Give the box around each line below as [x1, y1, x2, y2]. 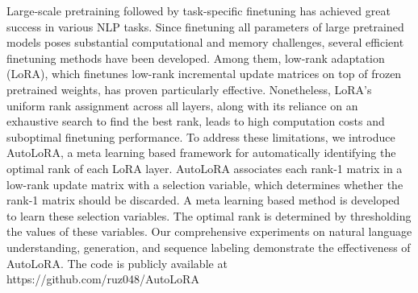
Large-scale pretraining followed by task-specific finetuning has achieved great [6, 2, 391, 19]
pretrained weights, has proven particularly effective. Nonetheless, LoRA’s [6, 80, 372, 97]
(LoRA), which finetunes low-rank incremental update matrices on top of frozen [6, 65, 402, 82]
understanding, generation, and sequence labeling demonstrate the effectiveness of [6, 238, 411, 255]
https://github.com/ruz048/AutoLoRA [6, 270, 199, 287]
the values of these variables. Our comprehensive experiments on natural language [6, 223, 412, 240]
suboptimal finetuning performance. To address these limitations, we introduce [6, 128, 395, 145]
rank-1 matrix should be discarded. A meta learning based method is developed [6, 192, 400, 208]
